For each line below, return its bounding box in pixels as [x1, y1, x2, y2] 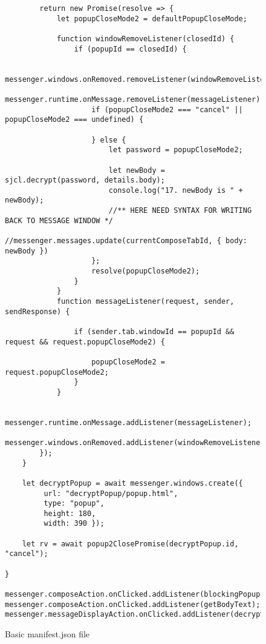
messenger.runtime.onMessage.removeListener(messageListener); [5, 95, 265, 104]
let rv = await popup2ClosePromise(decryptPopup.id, [22, 539, 239, 548]
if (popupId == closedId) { [74, 44, 187, 53]
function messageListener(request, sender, [56, 297, 235, 306]
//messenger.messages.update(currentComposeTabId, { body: [5, 236, 247, 246]
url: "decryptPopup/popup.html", [44, 489, 178, 498]
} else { [91, 135, 126, 144]
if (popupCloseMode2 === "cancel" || [91, 105, 243, 114]
